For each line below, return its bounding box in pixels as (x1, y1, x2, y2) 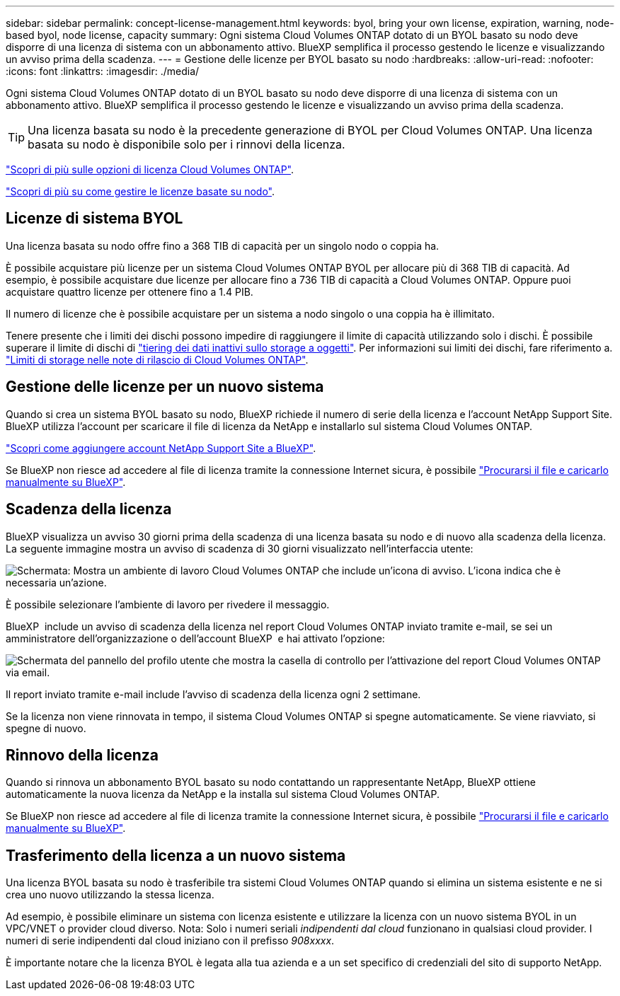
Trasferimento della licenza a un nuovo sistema (6, 846, 346, 864)
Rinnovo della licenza (6, 746, 159, 764)
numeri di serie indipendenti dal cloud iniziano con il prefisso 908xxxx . (6, 934, 335, 947)
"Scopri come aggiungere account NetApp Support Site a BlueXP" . (6, 441, 316, 454)
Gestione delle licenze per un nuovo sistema (6, 378, 324, 396)
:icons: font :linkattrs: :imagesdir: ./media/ (6, 65, 200, 77)
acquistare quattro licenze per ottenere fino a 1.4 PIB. (6, 285, 253, 298)
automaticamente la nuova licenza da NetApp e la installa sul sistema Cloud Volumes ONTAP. (6, 788, 440, 801)
